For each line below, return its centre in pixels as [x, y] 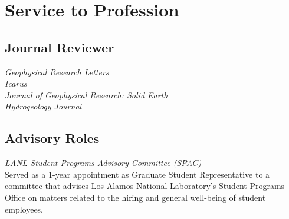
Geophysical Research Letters [57, 72]
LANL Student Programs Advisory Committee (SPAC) [103, 163]
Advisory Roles [52, 138]
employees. [24, 209]
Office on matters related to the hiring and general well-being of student [135, 197]
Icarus [16, 83]
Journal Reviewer [60, 47]
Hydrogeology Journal [43, 106]
